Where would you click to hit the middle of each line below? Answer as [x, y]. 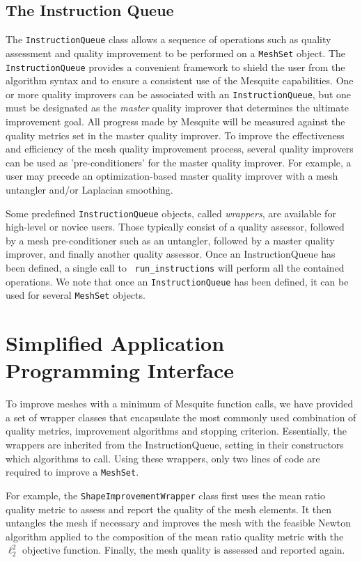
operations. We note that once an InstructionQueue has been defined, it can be [177, 281]
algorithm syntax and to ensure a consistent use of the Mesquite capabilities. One [180, 80]
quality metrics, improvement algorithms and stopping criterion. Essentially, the [176, 431]
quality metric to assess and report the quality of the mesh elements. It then [168, 509]
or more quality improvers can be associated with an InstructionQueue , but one [179, 94]
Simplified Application [115, 343]
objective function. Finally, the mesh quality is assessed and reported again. [183, 550]
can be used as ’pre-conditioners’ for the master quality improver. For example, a [179, 162]
